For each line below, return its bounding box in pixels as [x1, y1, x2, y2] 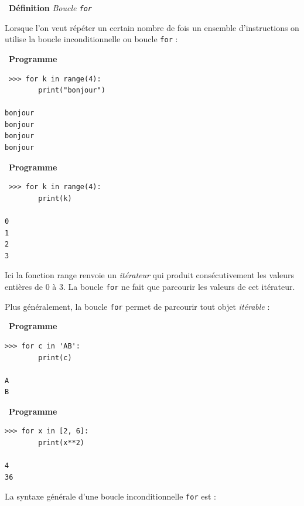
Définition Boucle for [9, 2, 92, 13]
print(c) [38, 353, 72, 362]
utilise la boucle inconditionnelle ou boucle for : [5, 33, 178, 45]
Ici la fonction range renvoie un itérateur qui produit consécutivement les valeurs [5, 269, 295, 281]
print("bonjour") [38, 86, 105, 95]
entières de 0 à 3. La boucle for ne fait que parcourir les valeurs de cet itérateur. [5, 281, 295, 292]
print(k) [38, 194, 72, 203]
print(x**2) [38, 439, 85, 447]
